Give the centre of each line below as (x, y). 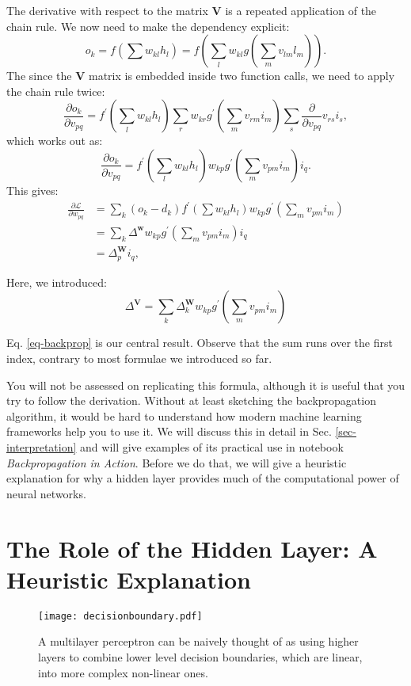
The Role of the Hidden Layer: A (192, 548)
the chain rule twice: (56, 91)
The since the (39, 76)
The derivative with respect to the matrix (107, 10)
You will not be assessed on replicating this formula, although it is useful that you (206, 385)
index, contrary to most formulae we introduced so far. (139, 358)
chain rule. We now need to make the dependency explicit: (148, 26)
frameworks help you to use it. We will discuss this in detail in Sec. (169, 431)
